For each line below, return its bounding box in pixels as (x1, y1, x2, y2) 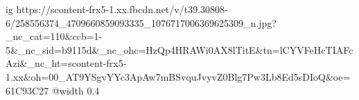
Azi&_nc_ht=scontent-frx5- (6, 56, 127, 70)
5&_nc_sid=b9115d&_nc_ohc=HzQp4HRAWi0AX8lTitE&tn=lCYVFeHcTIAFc (6, 42, 353, 57)
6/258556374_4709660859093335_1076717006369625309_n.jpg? (6, 15, 277, 30)
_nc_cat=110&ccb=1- (6, 29, 103, 43)
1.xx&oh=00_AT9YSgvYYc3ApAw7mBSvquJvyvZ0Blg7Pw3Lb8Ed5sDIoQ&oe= (6, 69, 351, 83)
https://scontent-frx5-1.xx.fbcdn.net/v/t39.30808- (16, 2, 228, 16)
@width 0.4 (51, 83, 100, 97)
